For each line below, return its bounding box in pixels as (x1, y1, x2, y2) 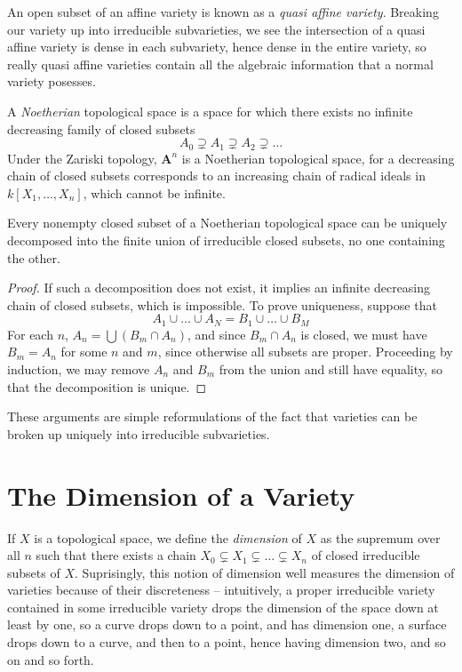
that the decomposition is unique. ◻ (7, 377, 207, 396)
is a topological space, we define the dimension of (34, 528, 302, 547)
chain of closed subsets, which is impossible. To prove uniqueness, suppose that (7, 295, 437, 314)
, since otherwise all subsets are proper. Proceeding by (157, 342, 453, 361)
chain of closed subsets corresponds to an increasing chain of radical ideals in (7, 166, 426, 185)
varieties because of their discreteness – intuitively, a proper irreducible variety (7, 580, 435, 599)
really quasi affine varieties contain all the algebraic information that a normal (7, 54, 434, 73)
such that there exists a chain (36, 546, 196, 564)
